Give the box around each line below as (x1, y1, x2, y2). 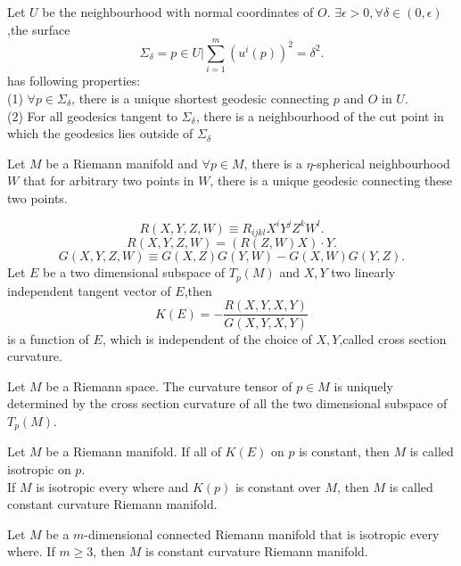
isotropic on (7, 459, 71, 478)
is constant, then (299, 442, 390, 461)
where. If (7, 542, 55, 561)
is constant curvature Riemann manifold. (145, 542, 368, 561)
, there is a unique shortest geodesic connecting (71, 88, 330, 107)
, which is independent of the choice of (102, 329, 312, 348)
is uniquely (333, 376, 393, 395)
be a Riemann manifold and (45, 153, 198, 172)
